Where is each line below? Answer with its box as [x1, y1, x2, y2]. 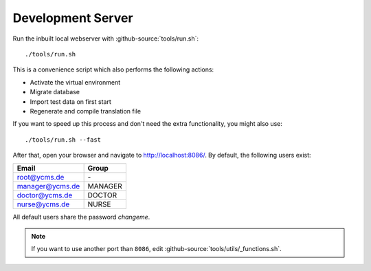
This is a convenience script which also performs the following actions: [12, 65, 214, 74]
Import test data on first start [30, 97, 111, 106]
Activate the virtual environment [30, 78, 121, 86]
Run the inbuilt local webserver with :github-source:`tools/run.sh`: [12, 34, 199, 43]
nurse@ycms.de [16, 199, 70, 209]
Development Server [12, 10, 133, 25]
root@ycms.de [16, 173, 65, 182]
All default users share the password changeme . [12, 213, 150, 221]
